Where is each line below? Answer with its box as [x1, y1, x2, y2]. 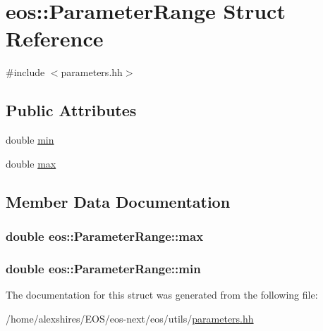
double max [6, 156, 56, 170]
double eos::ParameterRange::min [6, 259, 201, 277]
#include [6, 65, 45, 80]
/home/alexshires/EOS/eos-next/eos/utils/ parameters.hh [6, 311, 254, 325]
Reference [6, 24, 104, 53]
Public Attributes [6, 99, 137, 121]
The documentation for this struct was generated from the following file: [6, 287, 318, 302]
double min [6, 132, 54, 147]
